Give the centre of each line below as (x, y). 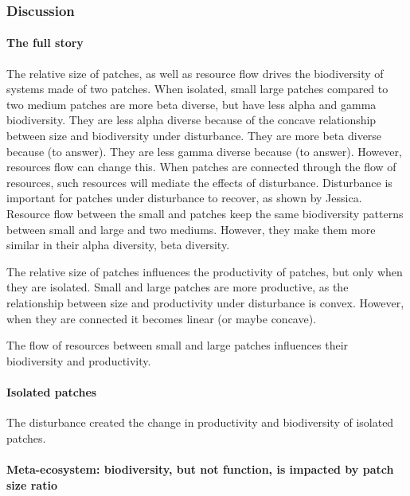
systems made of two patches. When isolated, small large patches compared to (197, 89)
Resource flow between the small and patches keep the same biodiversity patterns (205, 213)
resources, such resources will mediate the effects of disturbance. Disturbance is (199, 182)
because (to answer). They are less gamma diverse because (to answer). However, (204, 151)
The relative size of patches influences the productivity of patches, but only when (205, 271)
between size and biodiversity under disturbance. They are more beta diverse (194, 136)
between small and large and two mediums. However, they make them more (191, 229)
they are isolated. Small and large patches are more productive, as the (178, 287)
